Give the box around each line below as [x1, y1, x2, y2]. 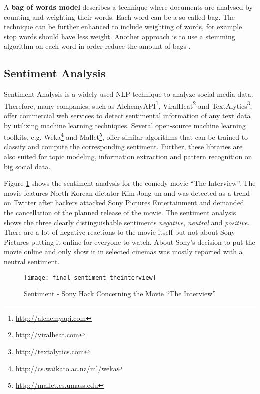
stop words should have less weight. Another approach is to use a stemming [4, 31, 235, 41]
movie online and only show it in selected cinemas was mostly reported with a [4, 246, 243, 257]
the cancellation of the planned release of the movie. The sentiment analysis [4, 207, 236, 218]
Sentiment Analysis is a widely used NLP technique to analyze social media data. [4, 89, 253, 99]
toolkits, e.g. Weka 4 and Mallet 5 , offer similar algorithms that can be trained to [4, 130, 248, 142]
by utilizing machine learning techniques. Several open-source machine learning [4, 120, 246, 130]
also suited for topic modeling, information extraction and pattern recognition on [4, 151, 252, 162]
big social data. [4, 161, 51, 171]
